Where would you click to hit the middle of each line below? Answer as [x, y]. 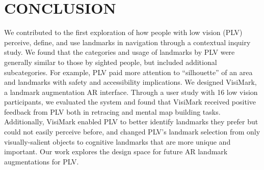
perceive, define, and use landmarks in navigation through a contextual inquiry [127, 42]
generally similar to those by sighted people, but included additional [111, 62]
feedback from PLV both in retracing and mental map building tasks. [112, 111]
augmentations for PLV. [42, 161]
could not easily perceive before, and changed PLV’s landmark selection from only [132, 132]
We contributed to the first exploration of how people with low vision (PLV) [123, 32]
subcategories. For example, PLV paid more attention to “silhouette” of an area [128, 72]
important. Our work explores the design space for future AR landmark [116, 151]
